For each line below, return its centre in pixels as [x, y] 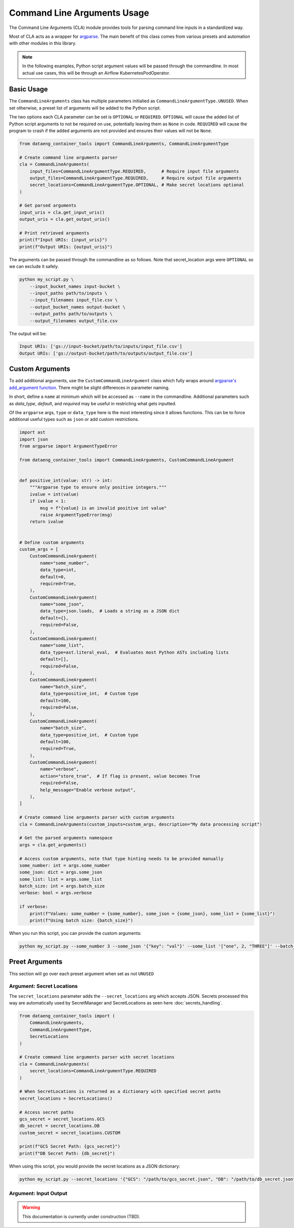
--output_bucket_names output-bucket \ [78, 307]
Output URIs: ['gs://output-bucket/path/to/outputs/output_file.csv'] [106, 353]
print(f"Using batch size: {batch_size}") [81, 921]
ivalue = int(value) [54, 494]
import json [34, 439]
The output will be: [28, 334]
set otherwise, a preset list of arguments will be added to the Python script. [85, 108]
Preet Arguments [36, 962]
